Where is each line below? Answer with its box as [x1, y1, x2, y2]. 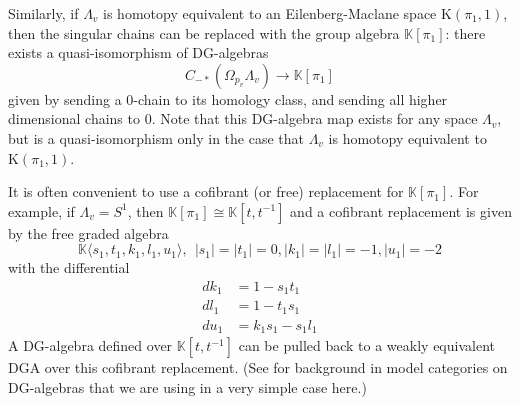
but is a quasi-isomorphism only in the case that [8, 127, 304, 148]
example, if [8, 200, 75, 221]
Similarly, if [8, 3, 79, 23]
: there [445, 22, 486, 43]
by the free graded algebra [8, 222, 169, 243]
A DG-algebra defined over [8, 335, 173, 356]
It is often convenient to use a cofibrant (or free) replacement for [8, 181, 404, 202]
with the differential [8, 257, 130, 278]
